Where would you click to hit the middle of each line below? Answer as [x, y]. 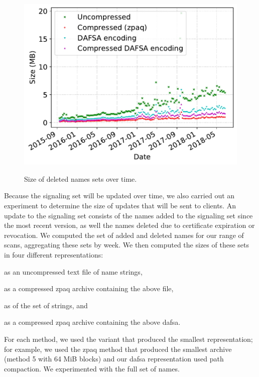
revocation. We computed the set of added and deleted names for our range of [124, 235]
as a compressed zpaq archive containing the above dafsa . [92, 322]
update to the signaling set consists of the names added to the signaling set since [128, 215]
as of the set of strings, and [46, 305]
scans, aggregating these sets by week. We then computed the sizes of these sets [126, 245]
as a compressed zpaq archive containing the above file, [89, 288]
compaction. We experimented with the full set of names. [92, 368]
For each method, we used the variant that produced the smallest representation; [128, 339]
